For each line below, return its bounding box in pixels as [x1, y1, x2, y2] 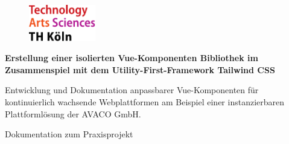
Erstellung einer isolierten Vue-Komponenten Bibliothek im [5, 51, 258, 64]
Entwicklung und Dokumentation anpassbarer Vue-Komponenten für [5, 83, 259, 96]
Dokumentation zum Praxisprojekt [5, 128, 133, 140]
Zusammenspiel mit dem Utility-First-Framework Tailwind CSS [5, 63, 275, 76]
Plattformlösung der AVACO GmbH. [5, 107, 141, 120]
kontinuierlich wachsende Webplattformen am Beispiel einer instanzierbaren [5, 96, 285, 108]
